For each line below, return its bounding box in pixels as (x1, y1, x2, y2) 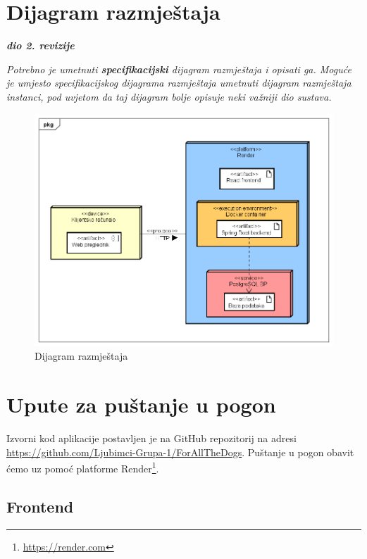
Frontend (6, 495, 74, 517)
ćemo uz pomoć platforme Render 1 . (6, 459, 159, 475)
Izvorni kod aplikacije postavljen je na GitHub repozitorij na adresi (6, 430, 297, 445)
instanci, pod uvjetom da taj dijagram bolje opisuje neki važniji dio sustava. (6, 89, 332, 103)
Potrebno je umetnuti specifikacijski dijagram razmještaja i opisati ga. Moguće (6, 61, 352, 76)
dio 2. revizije (6, 38, 75, 53)
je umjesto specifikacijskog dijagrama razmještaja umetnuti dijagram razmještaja (6, 75, 352, 90)
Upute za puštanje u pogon (6, 389, 276, 418)
